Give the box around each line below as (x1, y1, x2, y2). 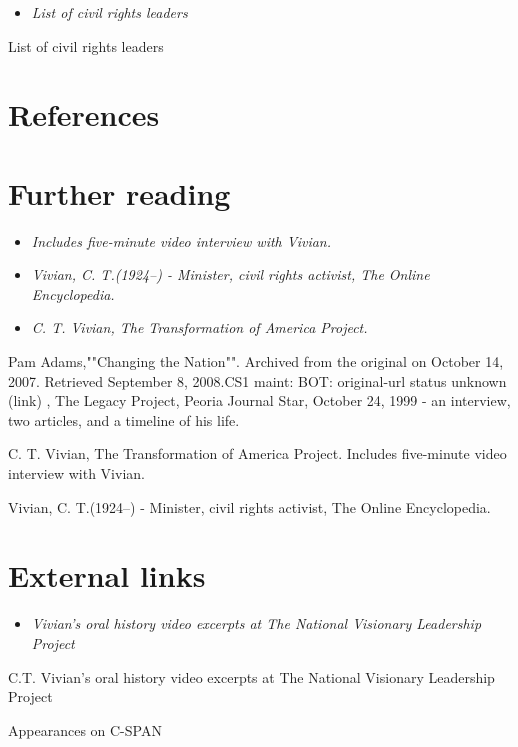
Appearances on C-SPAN (8, 719, 162, 740)
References (8, 94, 160, 135)
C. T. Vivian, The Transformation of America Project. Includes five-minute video (8, 443, 507, 464)
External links (8, 555, 206, 596)
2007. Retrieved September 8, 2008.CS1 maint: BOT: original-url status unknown (8, 370, 507, 391)
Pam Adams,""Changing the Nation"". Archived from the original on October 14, (8, 351, 504, 372)
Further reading (8, 172, 231, 213)
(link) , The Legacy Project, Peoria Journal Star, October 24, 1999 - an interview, (8, 390, 511, 411)
